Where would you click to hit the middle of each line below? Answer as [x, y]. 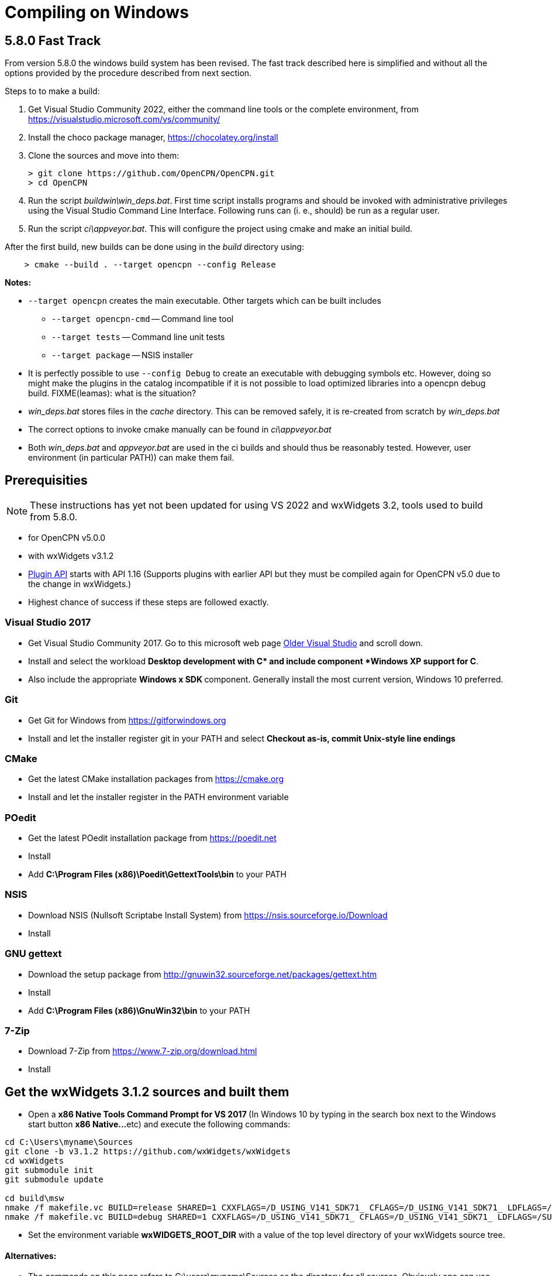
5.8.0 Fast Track [53, 40]
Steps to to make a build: [52, 91]
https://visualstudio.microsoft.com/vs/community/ [124, 119]
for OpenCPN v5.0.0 [67, 538]
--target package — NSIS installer [122, 355]
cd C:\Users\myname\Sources [69, 1142]
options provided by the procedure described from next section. [128, 73]
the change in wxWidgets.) [80, 584]
